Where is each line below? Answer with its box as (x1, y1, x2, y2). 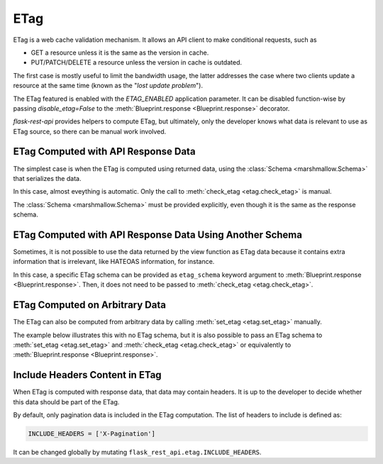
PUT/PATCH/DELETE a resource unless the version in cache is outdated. (30, 58, 243, 67)
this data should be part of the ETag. (13, 397, 120, 406)
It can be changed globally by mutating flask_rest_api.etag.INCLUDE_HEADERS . (13, 448, 262, 456)
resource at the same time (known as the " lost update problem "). (13, 82, 204, 90)
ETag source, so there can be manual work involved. (13, 127, 167, 136)
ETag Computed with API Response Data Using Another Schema (13, 228, 303, 241)
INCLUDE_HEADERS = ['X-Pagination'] (28, 429, 156, 438)
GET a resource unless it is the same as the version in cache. (30, 48, 209, 57)
